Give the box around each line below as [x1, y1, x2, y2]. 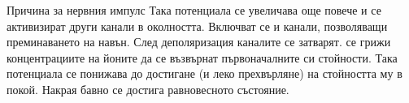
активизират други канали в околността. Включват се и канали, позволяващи [7, 17, 388, 34]
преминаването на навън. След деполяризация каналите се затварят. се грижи [7, 33, 391, 50]
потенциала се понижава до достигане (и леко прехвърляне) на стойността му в [7, 65, 402, 82]
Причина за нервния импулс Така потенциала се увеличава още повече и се [7, 2, 381, 18]
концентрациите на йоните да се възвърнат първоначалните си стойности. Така [7, 49, 398, 66]
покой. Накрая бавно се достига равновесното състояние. [7, 80, 289, 97]
